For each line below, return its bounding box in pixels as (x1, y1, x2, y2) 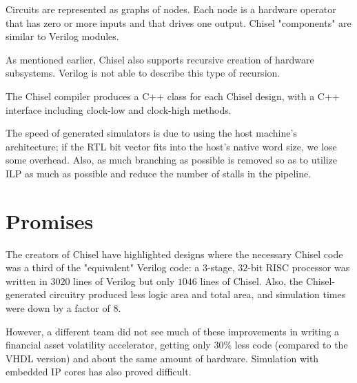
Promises (6, 206, 94, 235)
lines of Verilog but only (73, 273, 175, 288)
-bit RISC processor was (247, 260, 350, 275)
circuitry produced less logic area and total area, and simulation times (49, 287, 346, 302)
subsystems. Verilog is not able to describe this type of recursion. (6, 66, 280, 80)
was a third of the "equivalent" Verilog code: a (6, 260, 200, 275)
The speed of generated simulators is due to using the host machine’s (6, 126, 297, 140)
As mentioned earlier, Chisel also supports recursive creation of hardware (6, 52, 314, 66)
